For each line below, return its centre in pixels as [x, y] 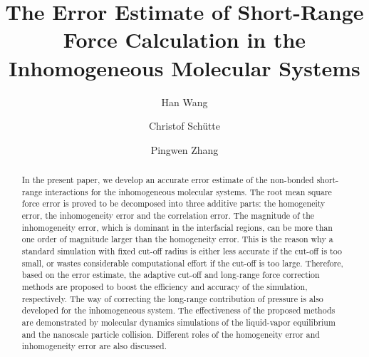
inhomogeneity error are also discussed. [94, 346]
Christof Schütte [184, 126]
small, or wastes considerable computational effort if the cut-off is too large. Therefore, [182, 263]
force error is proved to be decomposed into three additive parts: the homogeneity [173, 203]
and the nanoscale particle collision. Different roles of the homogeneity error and [171, 334]
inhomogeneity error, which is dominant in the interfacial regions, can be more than [177, 227]
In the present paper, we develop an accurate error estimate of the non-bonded [168, 180]
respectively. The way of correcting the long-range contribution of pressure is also [172, 298]
